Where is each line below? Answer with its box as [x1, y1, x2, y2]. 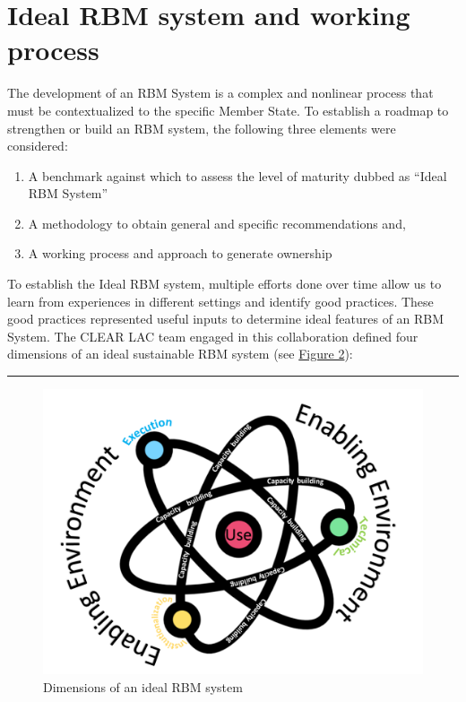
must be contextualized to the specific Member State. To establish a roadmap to [7, 100, 449, 119]
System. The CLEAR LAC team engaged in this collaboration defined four [7, 326, 419, 345]
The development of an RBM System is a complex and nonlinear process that [7, 83, 434, 102]
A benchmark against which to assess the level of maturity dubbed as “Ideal [28, 166, 447, 185]
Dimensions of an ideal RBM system [43, 677, 243, 696]
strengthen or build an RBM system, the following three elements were [7, 118, 396, 137]
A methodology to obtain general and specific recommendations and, [28, 213, 406, 232]
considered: [7, 136, 68, 155]
